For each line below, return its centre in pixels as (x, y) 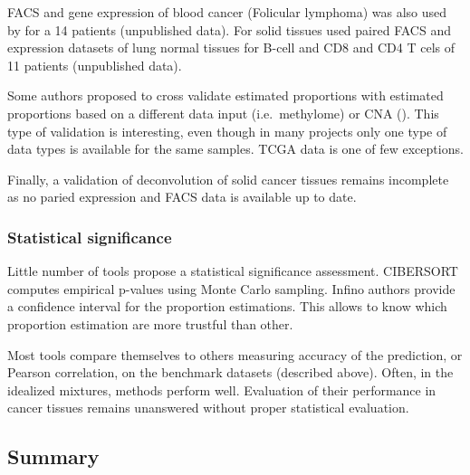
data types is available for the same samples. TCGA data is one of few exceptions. (235, 149)
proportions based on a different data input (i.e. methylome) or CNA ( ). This (223, 113)
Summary (53, 456)
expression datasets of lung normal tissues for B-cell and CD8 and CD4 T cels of (231, 47)
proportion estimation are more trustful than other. (150, 323)
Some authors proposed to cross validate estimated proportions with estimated (225, 95)
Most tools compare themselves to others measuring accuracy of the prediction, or (235, 354)
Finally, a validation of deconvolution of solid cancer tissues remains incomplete (228, 179)
